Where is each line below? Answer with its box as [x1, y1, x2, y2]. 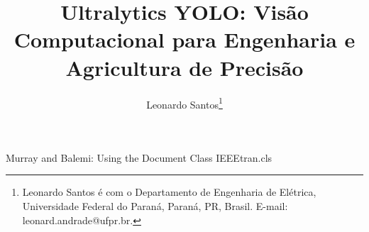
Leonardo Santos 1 [146, 94, 223, 111]
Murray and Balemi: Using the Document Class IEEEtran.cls [6, 150, 272, 165]
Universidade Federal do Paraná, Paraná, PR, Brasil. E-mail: [22, 198, 288, 213]
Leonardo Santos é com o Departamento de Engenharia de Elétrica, [22, 184, 316, 199]
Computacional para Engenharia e [13, 25, 356, 54]
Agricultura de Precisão [65, 53, 304, 82]
